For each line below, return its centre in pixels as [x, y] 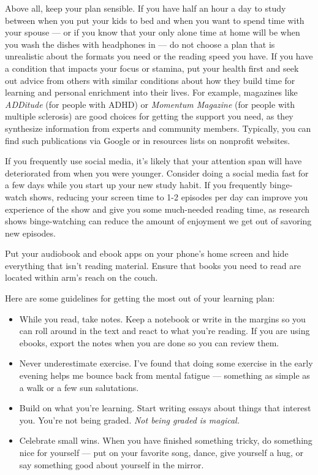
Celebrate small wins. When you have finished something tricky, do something [166, 440]
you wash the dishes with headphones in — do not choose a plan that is [140, 44]
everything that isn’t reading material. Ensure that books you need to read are [153, 265]
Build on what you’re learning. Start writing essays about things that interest [165, 408]
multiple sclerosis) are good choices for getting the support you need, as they [149, 116]
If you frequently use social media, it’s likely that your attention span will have [153, 161]
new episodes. [30, 233]
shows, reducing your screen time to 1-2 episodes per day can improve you [169, 196]
